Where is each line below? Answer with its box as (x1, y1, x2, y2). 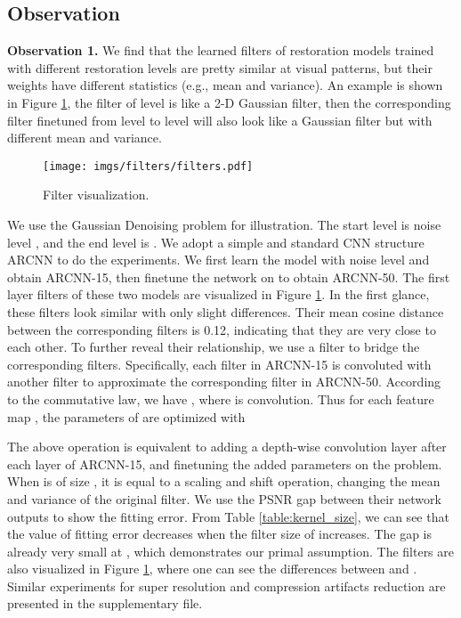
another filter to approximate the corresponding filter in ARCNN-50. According (7, 372, 441, 391)
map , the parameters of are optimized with (7, 407, 246, 426)
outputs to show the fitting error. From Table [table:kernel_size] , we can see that (7, 507, 449, 525)
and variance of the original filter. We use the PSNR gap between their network (7, 489, 441, 508)
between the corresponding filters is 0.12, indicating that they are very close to (7, 320, 436, 338)
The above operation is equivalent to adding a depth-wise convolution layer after (7, 437, 447, 456)
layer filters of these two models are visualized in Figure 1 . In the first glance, (7, 285, 430, 304)
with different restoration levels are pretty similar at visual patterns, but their (7, 58, 433, 77)
